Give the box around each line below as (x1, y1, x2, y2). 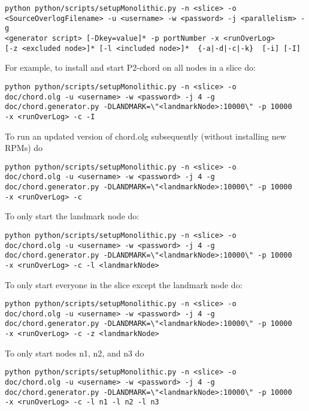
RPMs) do (5, 141, 43, 154)
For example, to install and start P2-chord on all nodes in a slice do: (5, 61, 256, 74)
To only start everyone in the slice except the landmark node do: (5, 278, 243, 291)
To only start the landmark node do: (5, 210, 140, 222)
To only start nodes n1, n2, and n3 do (5, 346, 144, 359)
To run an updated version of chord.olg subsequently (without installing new (5, 129, 286, 142)
